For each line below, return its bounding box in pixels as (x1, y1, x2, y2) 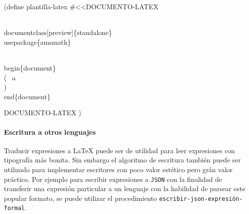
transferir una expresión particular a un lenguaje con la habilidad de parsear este (4, 183, 246, 194)
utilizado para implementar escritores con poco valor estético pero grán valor (4, 164, 233, 174)
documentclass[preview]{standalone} (4, 27, 112, 37)
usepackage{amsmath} (4, 36, 71, 47)
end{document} (4, 91, 51, 101)
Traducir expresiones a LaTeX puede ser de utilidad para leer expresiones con (4, 145, 235, 155)
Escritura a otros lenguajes (4, 126, 96, 137)
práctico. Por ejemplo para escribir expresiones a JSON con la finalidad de (4, 174, 222, 184)
